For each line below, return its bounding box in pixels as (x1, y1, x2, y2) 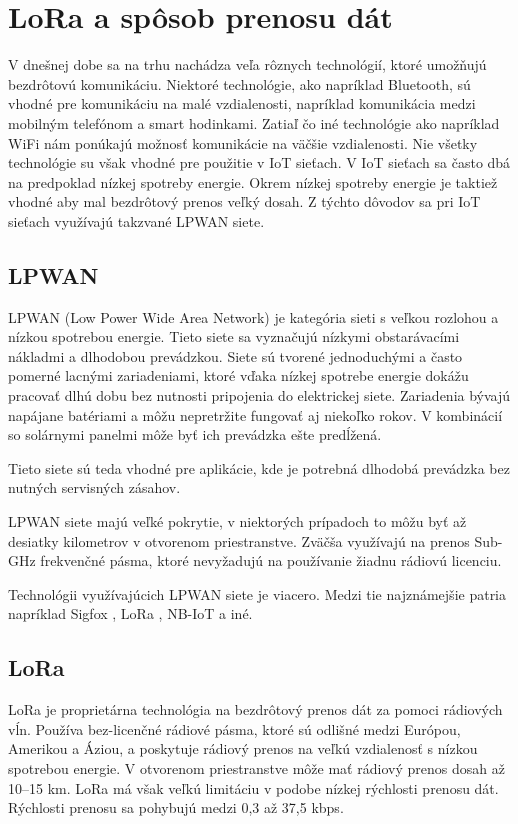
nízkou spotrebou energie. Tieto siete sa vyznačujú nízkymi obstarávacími (8, 326, 460, 347)
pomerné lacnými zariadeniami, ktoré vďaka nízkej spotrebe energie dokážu (8, 365, 469, 386)
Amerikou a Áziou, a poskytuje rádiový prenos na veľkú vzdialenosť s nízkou (8, 738, 478, 759)
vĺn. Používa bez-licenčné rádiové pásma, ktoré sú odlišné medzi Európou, (8, 718, 461, 739)
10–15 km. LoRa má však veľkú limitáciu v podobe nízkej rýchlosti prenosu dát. (8, 777, 499, 798)
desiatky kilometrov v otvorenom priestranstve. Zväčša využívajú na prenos (8, 530, 470, 551)
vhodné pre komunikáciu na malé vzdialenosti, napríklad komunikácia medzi (8, 93, 476, 114)
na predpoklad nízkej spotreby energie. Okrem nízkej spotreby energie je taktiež (8, 171, 498, 192)
